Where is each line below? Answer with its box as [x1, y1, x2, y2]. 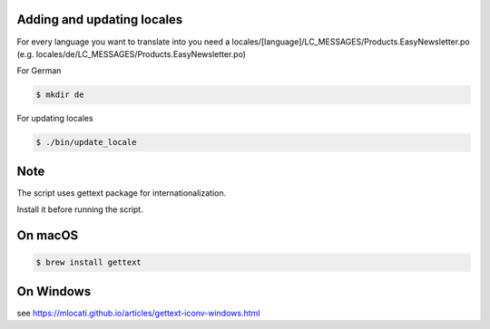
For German [16, 65, 62, 76]
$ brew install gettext [35, 257, 142, 267]
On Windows [16, 284, 92, 299]
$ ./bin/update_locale [35, 137, 137, 148]
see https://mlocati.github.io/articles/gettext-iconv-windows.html [16, 307, 260, 318]
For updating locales [16, 113, 94, 124]
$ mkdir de [35, 90, 84, 100]
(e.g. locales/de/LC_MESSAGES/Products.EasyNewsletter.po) [16, 48, 247, 59]
